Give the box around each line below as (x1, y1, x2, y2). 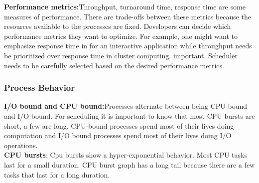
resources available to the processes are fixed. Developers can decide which (4, 21, 231, 31)
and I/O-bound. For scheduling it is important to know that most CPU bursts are (4, 110, 255, 121)
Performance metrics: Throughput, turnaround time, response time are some (4, 1, 246, 11)
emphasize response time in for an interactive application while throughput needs (4, 40, 252, 51)
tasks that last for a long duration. (4, 169, 110, 180)
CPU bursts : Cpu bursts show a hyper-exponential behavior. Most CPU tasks (4, 150, 247, 160)
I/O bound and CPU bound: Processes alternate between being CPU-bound (4, 101, 248, 111)
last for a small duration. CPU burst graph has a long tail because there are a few (4, 159, 255, 170)
